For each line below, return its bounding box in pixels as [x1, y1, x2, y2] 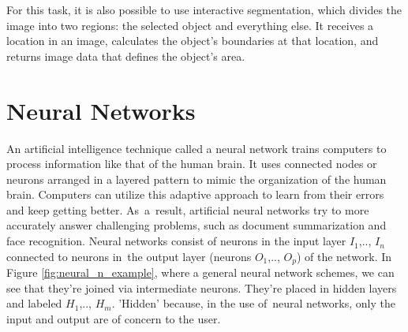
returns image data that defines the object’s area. [6, 47, 245, 64]
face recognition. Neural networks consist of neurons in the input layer [6, 233, 346, 249]
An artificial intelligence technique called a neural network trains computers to [6, 140, 387, 156]
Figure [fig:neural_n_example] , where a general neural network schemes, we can [6, 264, 395, 281]
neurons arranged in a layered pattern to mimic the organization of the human [6, 170, 387, 187]
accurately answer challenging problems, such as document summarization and [6, 217, 387, 233]
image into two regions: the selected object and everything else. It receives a [6, 17, 374, 33]
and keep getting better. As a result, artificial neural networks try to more [6, 201, 369, 218]
